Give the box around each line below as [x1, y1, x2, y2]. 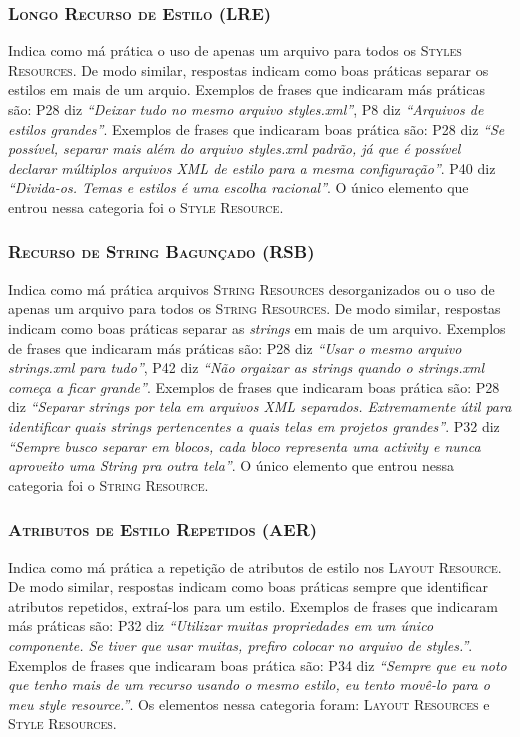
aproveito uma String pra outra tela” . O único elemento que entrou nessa [8, 455, 454, 476]
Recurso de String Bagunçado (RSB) [8, 239, 315, 264]
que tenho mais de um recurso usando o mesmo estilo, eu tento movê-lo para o [8, 674, 490, 695]
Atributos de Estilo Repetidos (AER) [8, 517, 318, 542]
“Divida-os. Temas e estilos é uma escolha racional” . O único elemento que [8, 177, 469, 198]
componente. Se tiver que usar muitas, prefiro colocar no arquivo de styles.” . [8, 634, 473, 655]
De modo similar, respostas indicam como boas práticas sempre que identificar [8, 576, 489, 597]
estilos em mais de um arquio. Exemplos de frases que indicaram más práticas [8, 79, 485, 100]
